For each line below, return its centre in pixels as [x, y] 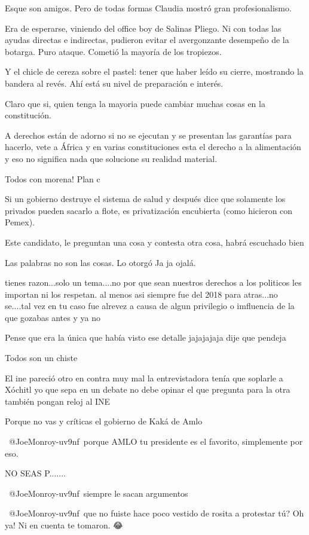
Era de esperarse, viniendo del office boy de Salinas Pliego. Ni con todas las [143, 28]
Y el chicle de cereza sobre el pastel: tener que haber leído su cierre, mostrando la [154, 71]
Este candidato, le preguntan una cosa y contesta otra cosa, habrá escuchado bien [154, 242]
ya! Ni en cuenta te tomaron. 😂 [64, 525]
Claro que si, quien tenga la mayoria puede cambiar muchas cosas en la [135, 103]
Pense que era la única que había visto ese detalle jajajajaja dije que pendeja [146, 337]
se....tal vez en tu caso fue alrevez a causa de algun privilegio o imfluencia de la [150, 306]
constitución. [28, 115]
